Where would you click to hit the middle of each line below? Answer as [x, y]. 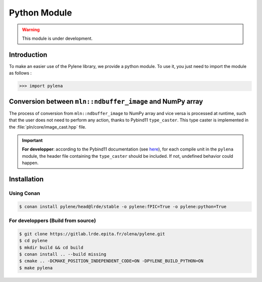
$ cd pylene [33, 241]
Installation [26, 179]
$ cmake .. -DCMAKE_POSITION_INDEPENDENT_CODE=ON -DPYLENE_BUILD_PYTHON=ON [111, 261]
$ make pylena [36, 268]
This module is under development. [57, 38]
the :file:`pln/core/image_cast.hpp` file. [48, 127]
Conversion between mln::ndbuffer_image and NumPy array [106, 101]
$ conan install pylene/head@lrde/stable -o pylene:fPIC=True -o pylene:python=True [123, 207]
